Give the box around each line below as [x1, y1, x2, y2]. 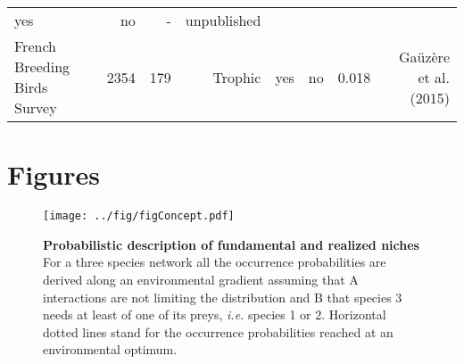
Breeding [14, 56, 70, 77]
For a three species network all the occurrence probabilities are [43, 252, 386, 271]
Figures [7, 156, 100, 193]
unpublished [185, 10, 261, 30]
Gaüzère [398, 45, 450, 67]
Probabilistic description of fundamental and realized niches [43, 235, 419, 253]
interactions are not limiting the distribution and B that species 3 [43, 287, 402, 306]
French [14, 36, 56, 56]
